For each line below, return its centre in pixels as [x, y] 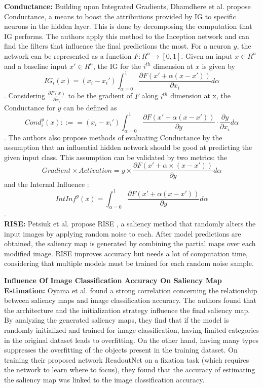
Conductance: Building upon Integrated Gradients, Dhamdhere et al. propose [127, 6]
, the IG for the [117, 66]
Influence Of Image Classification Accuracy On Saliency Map [113, 280]
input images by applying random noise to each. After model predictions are [123, 233]
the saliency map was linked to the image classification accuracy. [104, 379]
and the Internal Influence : [47, 184]
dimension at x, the [200, 95]
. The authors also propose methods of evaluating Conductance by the [113, 137]
